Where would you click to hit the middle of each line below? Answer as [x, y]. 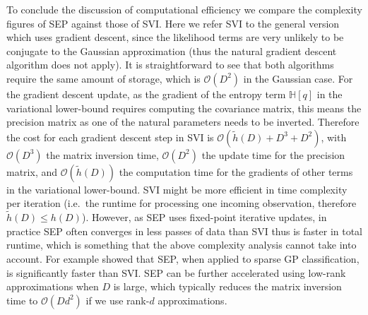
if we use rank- [118, 300]
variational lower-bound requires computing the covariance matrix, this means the [184, 108]
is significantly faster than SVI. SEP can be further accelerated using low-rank [176, 272]
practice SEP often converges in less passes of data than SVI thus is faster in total [184, 231]
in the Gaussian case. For [298, 78]
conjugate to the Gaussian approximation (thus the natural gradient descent [172, 50]
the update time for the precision [273, 154]
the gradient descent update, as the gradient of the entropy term [146, 94]
